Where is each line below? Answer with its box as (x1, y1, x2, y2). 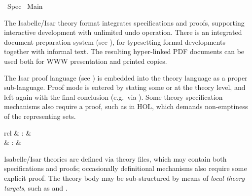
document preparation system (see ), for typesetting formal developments (4, 36, 225, 47)
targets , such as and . (4, 182, 68, 193)
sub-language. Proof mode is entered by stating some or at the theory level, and (4, 82, 246, 92)
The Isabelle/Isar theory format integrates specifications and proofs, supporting (4, 17, 245, 28)
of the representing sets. (4, 111, 76, 121)
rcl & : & (4, 127, 32, 138)
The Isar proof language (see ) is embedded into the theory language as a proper (4, 72, 248, 83)
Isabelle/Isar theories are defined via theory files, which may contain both (4, 153, 227, 164)
